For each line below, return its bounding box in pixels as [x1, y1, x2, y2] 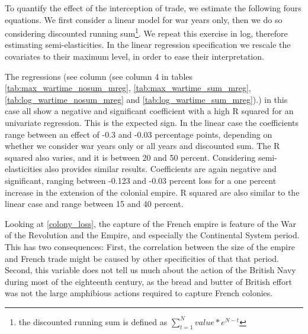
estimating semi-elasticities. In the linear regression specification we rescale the [5, 38, 291, 51]
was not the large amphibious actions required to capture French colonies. [5, 287, 273, 299]
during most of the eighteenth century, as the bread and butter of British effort [5, 275, 292, 287]
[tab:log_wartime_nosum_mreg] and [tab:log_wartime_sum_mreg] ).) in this [5, 93, 288, 105]
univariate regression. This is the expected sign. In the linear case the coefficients [5, 116, 299, 128]
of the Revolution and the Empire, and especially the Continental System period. [5, 229, 300, 241]
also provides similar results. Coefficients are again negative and [44, 163, 277, 175]
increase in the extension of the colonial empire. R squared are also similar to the [5, 186, 300, 198]
